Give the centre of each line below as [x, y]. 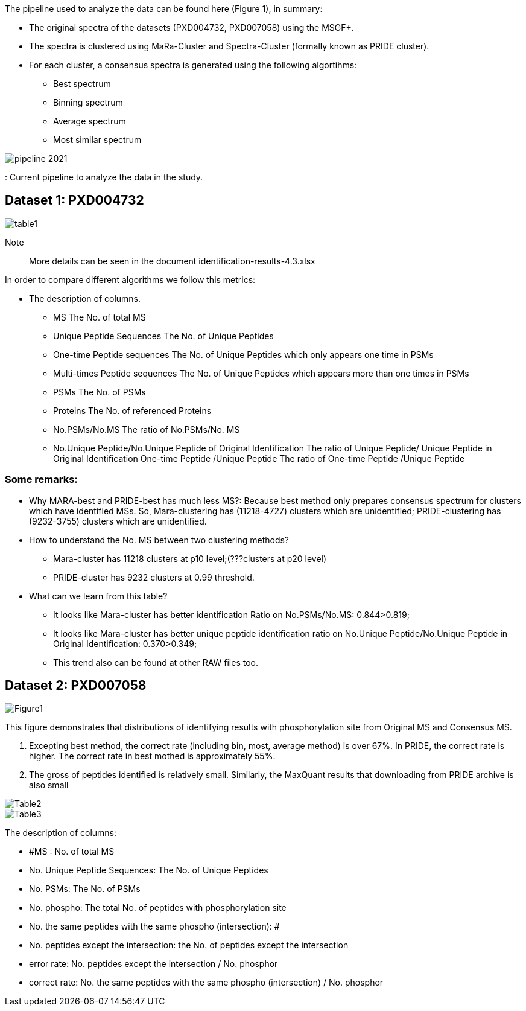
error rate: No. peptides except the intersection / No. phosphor [154, 964]
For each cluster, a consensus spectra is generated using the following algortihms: [193, 65]
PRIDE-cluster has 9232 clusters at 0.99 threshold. [154, 577]
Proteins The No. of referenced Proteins [132, 410]
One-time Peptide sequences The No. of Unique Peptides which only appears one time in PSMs [243, 354]
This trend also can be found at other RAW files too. [156, 662]
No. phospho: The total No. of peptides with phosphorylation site [158, 908]
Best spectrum [82, 84]
